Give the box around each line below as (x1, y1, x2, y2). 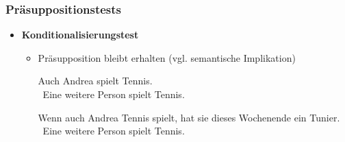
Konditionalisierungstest (21, 27, 139, 42)
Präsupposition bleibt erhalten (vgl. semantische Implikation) (38, 50, 296, 64)
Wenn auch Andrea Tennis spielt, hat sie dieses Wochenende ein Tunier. (38, 110, 340, 124)
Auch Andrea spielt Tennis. (38, 73, 153, 88)
